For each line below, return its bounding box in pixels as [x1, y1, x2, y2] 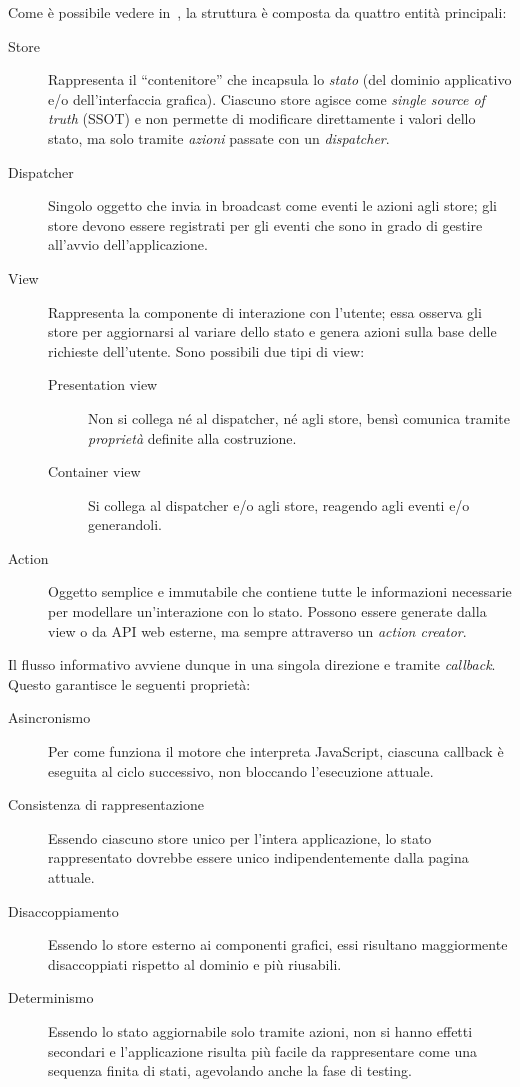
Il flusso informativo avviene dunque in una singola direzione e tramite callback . [8, 654, 496, 675]
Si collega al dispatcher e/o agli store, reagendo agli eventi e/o [88, 494, 470, 515]
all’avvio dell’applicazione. [48, 234, 208, 255]
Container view [48, 461, 141, 482]
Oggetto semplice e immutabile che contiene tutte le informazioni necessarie [48, 581, 512, 602]
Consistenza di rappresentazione [8, 794, 204, 815]
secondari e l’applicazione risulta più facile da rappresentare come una [48, 1040, 477, 1061]
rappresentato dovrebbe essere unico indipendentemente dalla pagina [48, 847, 469, 868]
